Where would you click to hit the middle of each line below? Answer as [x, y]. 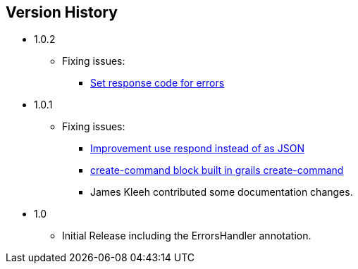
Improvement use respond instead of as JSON [197, 149]
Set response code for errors [158, 83]
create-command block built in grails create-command [217, 170]
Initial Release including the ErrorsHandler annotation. [187, 236]
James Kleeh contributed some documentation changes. [222, 192]
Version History [62, 12]
